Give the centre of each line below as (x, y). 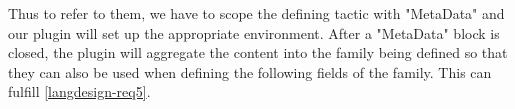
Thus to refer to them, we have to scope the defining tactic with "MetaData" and (256, 13)
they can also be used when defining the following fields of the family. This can (250, 71)
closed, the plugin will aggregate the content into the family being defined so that (258, 52)
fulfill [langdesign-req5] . (79, 91)
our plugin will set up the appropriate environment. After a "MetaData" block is (254, 32)
